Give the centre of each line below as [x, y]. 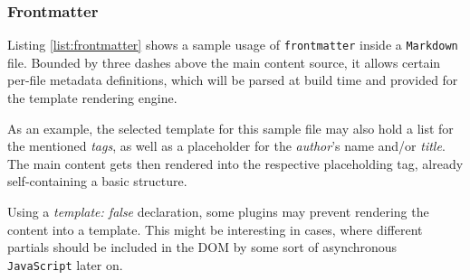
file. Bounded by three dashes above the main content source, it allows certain [224, 62]
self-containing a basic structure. [97, 181]
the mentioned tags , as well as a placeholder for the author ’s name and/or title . [226, 146]
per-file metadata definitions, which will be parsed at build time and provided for [233, 80]
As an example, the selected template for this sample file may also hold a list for [230, 128]
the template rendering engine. [92, 98]
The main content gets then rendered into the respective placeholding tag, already [235, 163]
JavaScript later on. [65, 264]
